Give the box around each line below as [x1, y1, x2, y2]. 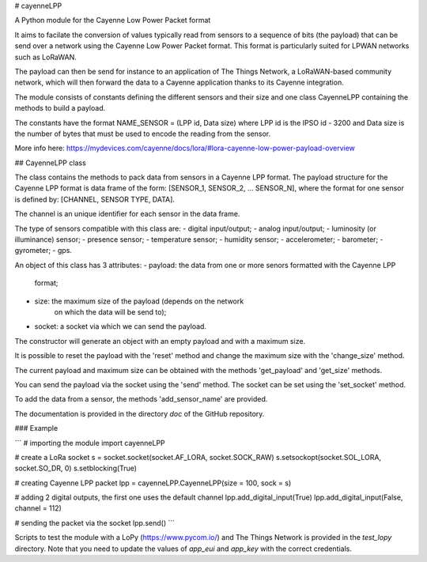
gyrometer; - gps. [14, 246, 73, 255]
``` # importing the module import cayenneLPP [14, 438, 165, 447]
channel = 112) [14, 504, 62, 513]
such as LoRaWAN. [14, 52, 77, 62]
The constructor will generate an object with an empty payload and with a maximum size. [14, 336, 306, 345]
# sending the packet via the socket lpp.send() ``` [14, 518, 176, 527]
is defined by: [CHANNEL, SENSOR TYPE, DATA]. [14, 194, 176, 204]
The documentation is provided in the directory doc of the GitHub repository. [14, 409, 265, 418]
